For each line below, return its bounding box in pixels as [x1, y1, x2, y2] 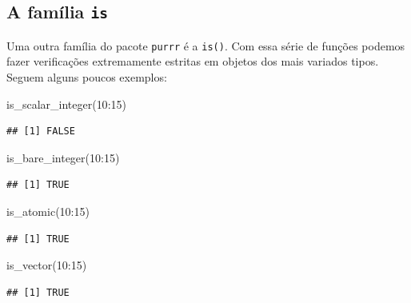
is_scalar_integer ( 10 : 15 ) [6, 95, 126, 112]
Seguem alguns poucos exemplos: [6, 69, 167, 86]
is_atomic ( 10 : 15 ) [6, 203, 90, 219]
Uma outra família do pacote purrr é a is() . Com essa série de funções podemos [6, 37, 405, 54]
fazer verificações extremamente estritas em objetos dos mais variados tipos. [6, 53, 379, 70]
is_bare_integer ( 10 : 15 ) [6, 149, 120, 165]
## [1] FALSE [6, 126, 75, 138]
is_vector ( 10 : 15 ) [6, 257, 87, 273]
